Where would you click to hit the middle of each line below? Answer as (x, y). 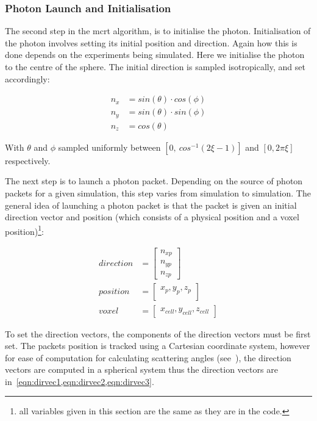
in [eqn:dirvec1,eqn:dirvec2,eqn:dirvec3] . (80, 381)
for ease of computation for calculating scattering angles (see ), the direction (148, 357)
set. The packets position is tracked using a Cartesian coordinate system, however (158, 346)
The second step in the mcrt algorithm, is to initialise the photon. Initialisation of (158, 31)
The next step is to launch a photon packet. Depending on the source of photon (154, 181)
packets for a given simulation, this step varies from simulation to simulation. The (158, 193)
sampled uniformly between (109, 147)
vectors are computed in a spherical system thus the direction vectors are (141, 369)
